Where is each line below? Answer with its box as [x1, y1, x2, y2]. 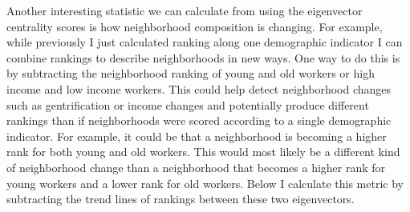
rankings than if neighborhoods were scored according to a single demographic [6, 112, 392, 129]
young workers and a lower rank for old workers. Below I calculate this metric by [6, 174, 404, 191]
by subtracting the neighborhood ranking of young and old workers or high [6, 65, 375, 82]
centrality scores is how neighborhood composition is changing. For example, [6, 18, 383, 34]
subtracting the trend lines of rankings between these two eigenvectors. [6, 190, 355, 207]
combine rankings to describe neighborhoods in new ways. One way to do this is [6, 49, 400, 66]
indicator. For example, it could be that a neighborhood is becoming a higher [6, 127, 387, 144]
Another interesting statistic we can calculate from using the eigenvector [6, 2, 363, 18]
